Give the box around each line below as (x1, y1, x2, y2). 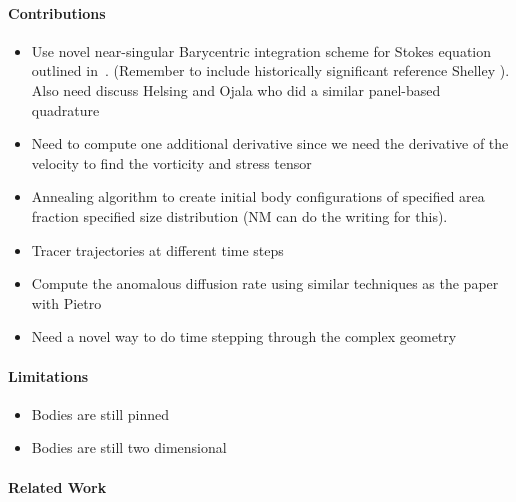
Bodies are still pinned (31, 403, 170, 424)
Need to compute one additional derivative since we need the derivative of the (31, 133, 509, 154)
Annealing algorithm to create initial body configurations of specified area (31, 186, 485, 207)
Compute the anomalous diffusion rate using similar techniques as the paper (31, 273, 499, 294)
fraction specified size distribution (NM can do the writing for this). (31, 205, 448, 226)
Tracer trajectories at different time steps (31, 239, 284, 260)
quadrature (31, 99, 100, 120)
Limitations (8, 365, 89, 386)
